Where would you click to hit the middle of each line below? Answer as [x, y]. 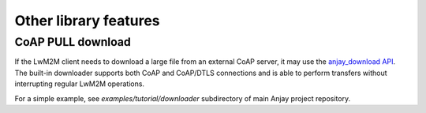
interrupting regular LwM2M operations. [80, 84]
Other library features [87, 21]
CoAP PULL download [73, 42]
